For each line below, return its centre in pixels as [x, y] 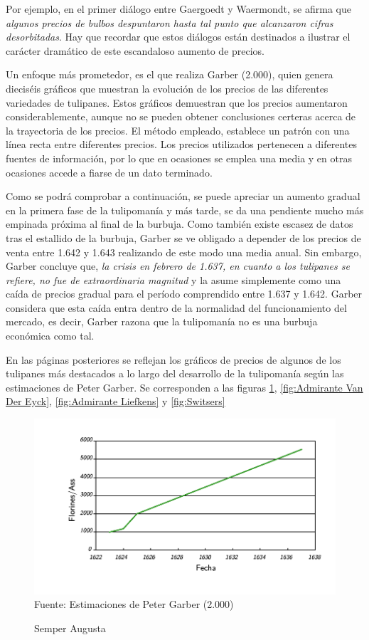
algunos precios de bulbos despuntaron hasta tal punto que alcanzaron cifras [170, 22]
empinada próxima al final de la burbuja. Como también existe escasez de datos [180, 224]
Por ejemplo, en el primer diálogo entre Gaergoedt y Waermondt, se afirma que [178, 9]
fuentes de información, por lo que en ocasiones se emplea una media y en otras [179, 158]
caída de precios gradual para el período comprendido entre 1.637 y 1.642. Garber [184, 294]
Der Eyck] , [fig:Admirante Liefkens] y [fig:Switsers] [116, 401]
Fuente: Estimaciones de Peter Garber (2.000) [134, 604]
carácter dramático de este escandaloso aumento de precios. [135, 50]
